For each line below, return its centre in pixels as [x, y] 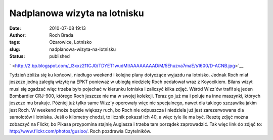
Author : [18, 35]
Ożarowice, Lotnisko [71, 42]
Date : [15, 28]
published [60, 56]
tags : [15, 42]
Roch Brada [61, 35]
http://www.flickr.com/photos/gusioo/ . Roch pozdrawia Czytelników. [80, 131]
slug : [15, 49]
